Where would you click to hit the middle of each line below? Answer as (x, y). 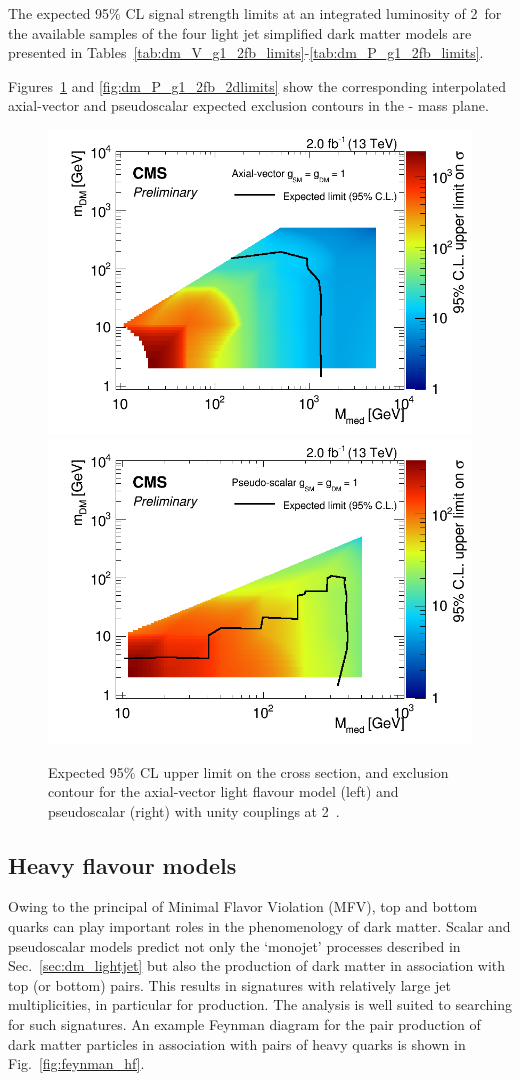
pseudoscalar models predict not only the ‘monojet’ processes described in (234, 945)
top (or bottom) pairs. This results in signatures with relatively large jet (229, 984)
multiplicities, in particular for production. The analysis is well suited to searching (260, 1004)
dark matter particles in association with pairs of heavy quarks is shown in (237, 1043)
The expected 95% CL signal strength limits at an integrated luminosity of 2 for (255, 13)
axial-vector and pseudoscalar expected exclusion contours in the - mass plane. (248, 105)
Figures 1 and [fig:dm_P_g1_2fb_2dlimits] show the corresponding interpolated (257, 85)
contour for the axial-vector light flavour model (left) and (223, 791)
